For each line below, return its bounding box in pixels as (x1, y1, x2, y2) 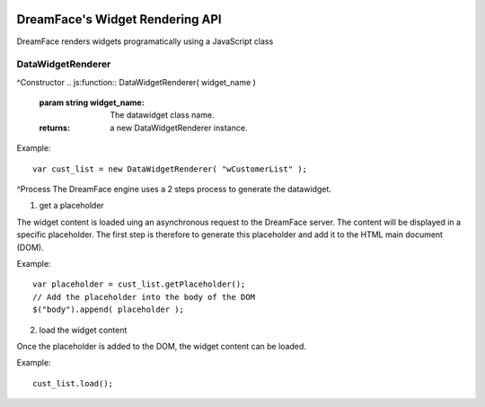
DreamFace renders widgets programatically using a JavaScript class (16, 36, 274, 47)
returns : (39, 122, 71, 133)
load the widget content (39, 324, 128, 335)
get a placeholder (39, 200, 105, 211)
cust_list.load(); (32, 378, 114, 388)
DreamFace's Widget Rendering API (16, 12, 222, 27)
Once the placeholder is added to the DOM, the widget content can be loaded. (16, 341, 307, 351)
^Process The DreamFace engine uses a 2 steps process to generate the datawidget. (16, 184, 332, 194)
